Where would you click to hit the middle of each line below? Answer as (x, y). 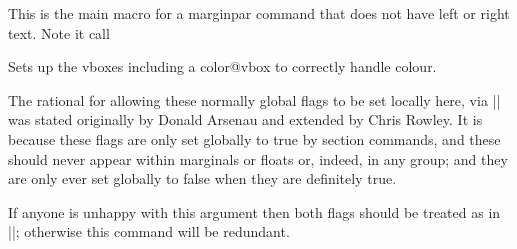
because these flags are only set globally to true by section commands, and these (254, 138)
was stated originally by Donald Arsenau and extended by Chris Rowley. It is (245, 119)
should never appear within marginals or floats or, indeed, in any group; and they (258, 158)
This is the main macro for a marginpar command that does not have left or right (259, 13)
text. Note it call (59, 32)
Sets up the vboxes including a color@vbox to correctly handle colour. (222, 66)
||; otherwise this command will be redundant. (149, 231)
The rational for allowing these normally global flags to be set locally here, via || (254, 99)
